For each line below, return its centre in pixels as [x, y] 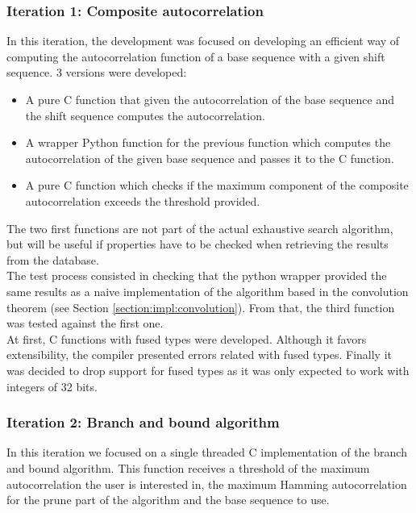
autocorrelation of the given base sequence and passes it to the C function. [210, 158]
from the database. [53, 259]
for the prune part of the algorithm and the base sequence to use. [168, 500]
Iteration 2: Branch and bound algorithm [143, 422]
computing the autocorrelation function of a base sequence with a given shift [196, 56]
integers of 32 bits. [52, 386]
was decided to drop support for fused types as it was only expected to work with [208, 370]
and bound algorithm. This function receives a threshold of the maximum [188, 467]
